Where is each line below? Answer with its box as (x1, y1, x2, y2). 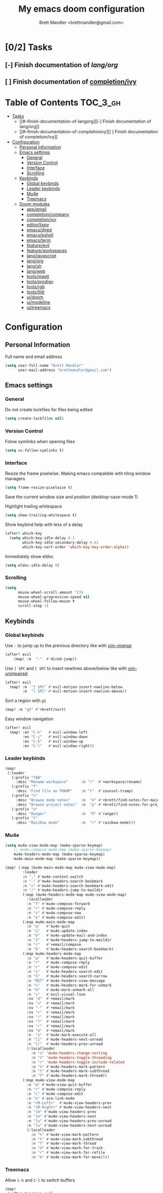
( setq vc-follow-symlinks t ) (5, 448, 64, 453)
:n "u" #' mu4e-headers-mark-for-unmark (26, 983, 112, 988)
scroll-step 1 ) (17, 603, 49, 609)
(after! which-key (5, 531, 42, 536)
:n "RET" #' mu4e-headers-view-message (26, 978, 105, 983)
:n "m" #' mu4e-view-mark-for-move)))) (31, 1155, 110, 1160)
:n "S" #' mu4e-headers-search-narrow (26, 974, 108, 979)
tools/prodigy (26, 278, 53, 284)
